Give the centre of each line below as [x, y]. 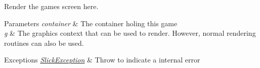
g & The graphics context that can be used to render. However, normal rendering [130, 33]
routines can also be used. [44, 43]
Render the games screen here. [51, 6]
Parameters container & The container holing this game [91, 23]
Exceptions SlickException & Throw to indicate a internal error [102, 60]
